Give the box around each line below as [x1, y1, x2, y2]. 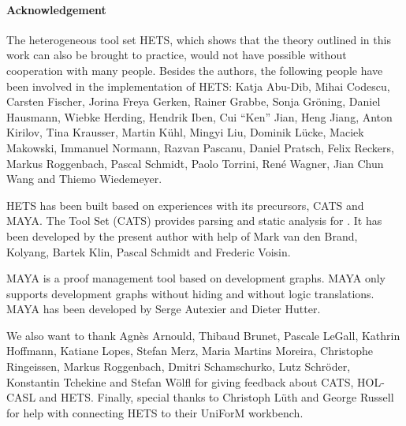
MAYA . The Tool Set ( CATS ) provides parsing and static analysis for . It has [6, 212, 382, 229]
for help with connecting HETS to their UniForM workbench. [6, 404, 304, 420]
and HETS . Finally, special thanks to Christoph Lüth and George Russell [39, 389, 394, 405]
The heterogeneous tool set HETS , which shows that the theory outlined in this [6, 31, 391, 47]
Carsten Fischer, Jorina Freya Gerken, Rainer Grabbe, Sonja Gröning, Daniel [6, 93, 381, 110]
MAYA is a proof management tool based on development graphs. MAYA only [6, 270, 386, 286]
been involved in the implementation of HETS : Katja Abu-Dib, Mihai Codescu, [6, 77, 390, 94]
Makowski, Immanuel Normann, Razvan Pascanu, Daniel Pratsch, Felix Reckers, [6, 139, 394, 155]
